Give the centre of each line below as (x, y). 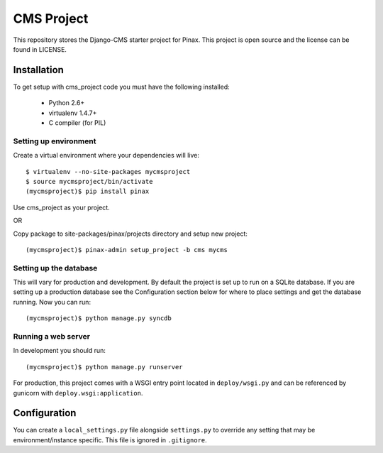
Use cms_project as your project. (61, 207)
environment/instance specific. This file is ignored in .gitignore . (110, 440)
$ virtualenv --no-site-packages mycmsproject (108, 171)
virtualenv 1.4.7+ (73, 113)
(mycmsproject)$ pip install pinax (88, 191)
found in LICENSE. (40, 49)
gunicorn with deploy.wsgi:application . (78, 393)
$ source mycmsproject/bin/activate (89, 181)
